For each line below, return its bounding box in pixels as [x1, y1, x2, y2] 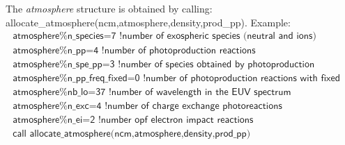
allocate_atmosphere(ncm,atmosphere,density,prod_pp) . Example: [6, 15, 291, 29]
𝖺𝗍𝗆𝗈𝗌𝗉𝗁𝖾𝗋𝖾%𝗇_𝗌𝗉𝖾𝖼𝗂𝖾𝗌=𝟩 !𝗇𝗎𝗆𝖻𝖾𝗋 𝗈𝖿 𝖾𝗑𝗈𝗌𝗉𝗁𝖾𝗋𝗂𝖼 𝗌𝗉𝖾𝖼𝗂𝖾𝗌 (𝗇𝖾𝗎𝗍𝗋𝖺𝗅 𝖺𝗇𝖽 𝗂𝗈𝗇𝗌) [13, 31, 316, 42]
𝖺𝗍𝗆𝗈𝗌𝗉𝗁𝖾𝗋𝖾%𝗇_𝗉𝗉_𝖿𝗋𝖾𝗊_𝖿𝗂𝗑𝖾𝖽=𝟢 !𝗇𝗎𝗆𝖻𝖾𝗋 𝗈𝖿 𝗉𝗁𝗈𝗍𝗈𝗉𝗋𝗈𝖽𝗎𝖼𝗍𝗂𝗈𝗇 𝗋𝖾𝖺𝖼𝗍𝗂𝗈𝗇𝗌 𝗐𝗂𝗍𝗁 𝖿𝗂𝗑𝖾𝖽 [13, 74, 341, 84]
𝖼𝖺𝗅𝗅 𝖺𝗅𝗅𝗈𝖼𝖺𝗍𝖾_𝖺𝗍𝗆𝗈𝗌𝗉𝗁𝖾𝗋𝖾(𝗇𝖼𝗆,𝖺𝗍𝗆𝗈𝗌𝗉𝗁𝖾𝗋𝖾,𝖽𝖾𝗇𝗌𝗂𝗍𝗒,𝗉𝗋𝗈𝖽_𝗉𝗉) [13, 129, 251, 139]
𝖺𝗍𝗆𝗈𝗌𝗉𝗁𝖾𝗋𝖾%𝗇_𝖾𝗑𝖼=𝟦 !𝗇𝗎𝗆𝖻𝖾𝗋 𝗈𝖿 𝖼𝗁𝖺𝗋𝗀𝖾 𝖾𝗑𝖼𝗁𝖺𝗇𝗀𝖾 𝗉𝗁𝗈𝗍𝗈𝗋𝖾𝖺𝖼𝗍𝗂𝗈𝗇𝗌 [13, 101, 282, 112]
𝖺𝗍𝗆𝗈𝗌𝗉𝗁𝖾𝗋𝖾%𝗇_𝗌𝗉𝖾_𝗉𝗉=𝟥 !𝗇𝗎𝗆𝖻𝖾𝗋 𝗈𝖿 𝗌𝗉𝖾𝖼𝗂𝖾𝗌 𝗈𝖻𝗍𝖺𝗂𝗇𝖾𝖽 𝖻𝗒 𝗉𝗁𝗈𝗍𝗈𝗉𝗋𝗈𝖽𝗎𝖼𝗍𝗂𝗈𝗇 [13, 60, 315, 70]
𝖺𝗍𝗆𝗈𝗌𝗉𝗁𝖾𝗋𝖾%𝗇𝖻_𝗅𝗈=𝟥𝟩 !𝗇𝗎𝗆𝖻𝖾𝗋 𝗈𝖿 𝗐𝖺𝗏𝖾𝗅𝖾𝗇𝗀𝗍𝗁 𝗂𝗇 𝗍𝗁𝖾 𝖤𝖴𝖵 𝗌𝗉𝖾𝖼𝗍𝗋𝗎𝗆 [13, 87, 291, 98]
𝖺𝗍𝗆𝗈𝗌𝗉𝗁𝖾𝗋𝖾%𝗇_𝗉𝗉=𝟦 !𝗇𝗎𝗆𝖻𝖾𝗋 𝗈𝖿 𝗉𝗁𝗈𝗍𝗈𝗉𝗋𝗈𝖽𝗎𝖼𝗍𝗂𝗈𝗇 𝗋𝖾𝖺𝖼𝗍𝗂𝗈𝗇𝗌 [13, 46, 256, 56]
